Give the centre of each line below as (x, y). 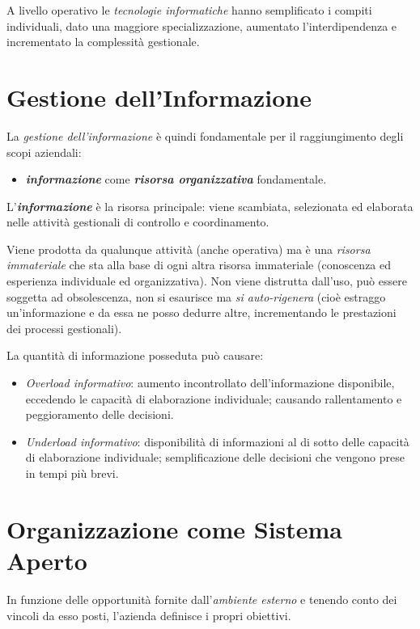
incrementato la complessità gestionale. (103, 42)
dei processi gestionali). (64, 328)
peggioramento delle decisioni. (100, 414)
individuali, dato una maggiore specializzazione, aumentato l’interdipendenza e (202, 25)
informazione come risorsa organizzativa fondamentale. (176, 179)
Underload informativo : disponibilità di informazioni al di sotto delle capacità (217, 441)
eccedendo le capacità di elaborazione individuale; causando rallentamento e (214, 398)
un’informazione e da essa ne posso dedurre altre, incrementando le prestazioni (202, 312)
